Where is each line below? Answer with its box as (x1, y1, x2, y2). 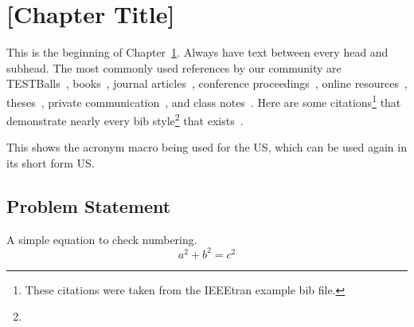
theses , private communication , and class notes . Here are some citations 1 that (6, 91, 401, 110)
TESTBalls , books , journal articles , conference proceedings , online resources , (6, 75, 408, 92)
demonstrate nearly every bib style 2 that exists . (6, 110, 244, 128)
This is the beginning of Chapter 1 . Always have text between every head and (6, 44, 389, 61)
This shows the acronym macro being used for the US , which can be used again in (6, 139, 407, 156)
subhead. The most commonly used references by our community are (6, 59, 342, 76)
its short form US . (6, 155, 95, 171)
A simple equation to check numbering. (6, 230, 197, 247)
